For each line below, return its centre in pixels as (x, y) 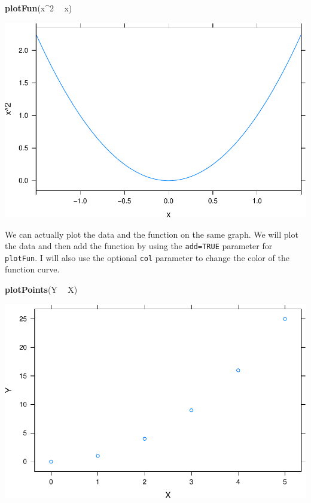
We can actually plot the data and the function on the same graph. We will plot (152, 234)
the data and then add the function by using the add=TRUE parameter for (139, 246)
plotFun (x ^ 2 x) (39, 8)
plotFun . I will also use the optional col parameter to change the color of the (147, 257)
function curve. (32, 269)
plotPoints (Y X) (41, 290)
